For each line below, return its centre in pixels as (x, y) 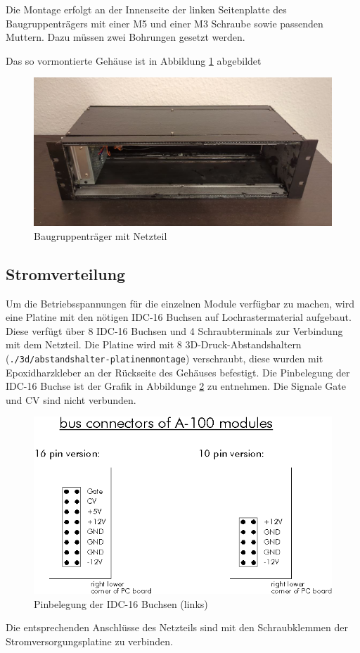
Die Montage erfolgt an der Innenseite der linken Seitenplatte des (146, 9)
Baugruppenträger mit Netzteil (101, 235)
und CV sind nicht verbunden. (71, 399)
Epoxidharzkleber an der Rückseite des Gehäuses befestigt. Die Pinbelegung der (178, 372)
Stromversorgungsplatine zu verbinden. (89, 641)
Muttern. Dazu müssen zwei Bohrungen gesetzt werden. (126, 37)
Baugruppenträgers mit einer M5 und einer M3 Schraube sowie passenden (165, 23)
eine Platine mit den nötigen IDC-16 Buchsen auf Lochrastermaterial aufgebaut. (179, 317)
